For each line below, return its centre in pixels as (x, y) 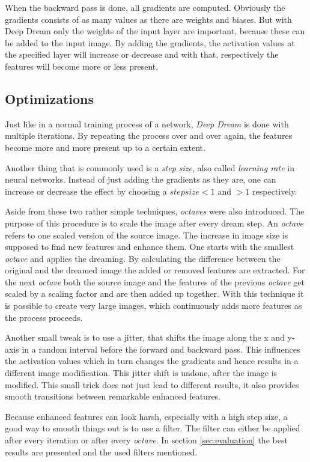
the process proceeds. (44, 317)
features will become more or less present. (82, 66)
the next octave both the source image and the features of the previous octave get (155, 281)
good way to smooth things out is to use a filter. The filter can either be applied (153, 428)
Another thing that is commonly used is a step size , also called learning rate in (150, 167)
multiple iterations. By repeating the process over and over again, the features (149, 135)
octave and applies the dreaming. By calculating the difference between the (143, 258)
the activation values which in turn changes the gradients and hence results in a (152, 361)
